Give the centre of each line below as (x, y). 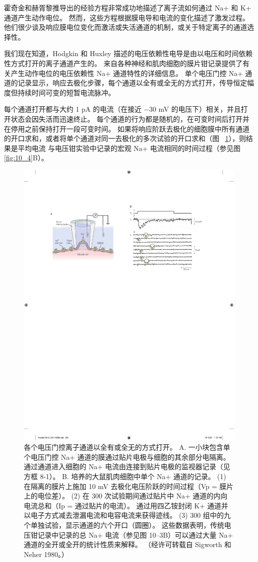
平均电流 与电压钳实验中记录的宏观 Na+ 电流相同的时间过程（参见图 (129, 148)
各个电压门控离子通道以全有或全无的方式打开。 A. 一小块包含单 (127, 447)
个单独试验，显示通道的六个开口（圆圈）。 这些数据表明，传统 (124, 525)
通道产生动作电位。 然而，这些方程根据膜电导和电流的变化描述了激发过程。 (127, 17)
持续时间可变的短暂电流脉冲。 (66, 92)
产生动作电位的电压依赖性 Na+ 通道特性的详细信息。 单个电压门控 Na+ (127, 73)
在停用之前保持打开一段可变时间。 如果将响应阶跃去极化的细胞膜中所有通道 (127, 128)
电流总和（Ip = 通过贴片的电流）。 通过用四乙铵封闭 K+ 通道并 (126, 505)
